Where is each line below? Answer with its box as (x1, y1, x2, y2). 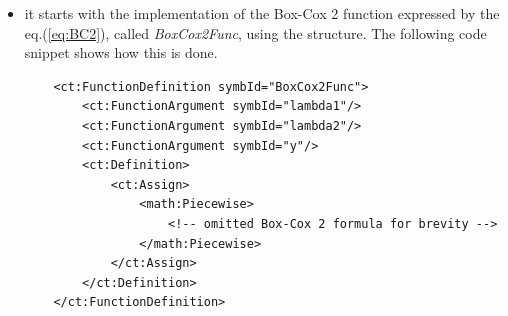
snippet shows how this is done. (24, 42, 218, 63)
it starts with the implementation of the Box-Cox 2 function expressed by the (24, 3, 500, 23)
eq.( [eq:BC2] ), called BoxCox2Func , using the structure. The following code (24, 22, 487, 43)
